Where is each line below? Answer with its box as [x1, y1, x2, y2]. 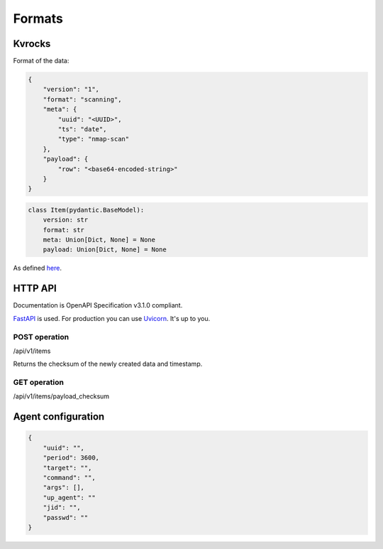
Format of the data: [13, 57, 70, 65]
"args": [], [43, 484, 85, 491]
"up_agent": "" [43, 494, 96, 501]
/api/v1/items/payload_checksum [13, 392, 110, 401]
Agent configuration [13, 411, 105, 423]
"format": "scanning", [43, 95, 122, 103]
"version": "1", [43, 85, 99, 94]
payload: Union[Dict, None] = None [43, 246, 167, 254]
